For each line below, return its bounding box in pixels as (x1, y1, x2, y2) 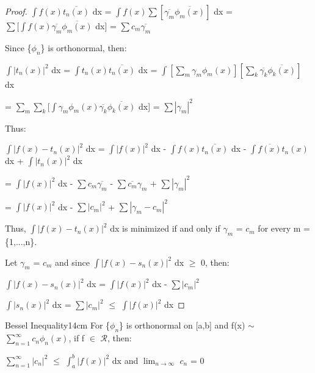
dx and (112, 353, 139, 366)
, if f (68, 332, 85, 344)
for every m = (258, 222, 310, 235)
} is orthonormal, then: (40, 41, 127, 54)
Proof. (5, 5, 27, 17)
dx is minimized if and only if (110, 222, 220, 235)
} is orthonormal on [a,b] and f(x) (119, 319, 245, 332)
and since (55, 255, 90, 268)
